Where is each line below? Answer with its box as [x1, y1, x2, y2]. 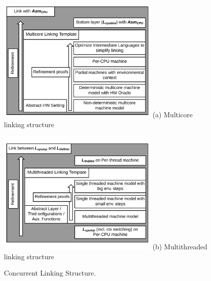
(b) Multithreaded [152, 241, 208, 252]
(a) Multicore [152, 109, 193, 119]
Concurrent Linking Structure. [4, 268, 96, 278]
